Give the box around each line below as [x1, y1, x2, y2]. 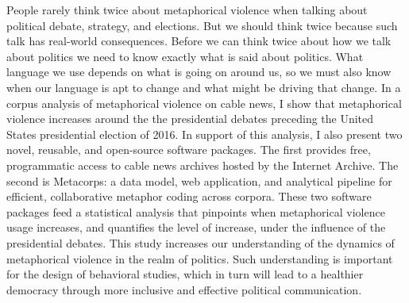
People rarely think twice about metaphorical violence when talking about [6, 2, 368, 17]
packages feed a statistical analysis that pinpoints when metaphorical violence [6, 203, 385, 220]
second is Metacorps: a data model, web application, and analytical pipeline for [6, 172, 392, 189]
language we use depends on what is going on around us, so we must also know [6, 63, 392, 80]
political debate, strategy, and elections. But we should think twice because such [6, 17, 398, 33]
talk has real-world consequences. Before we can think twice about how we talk [6, 33, 392, 49]
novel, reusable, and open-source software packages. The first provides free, [6, 141, 371, 158]
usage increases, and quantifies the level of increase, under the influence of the [6, 219, 386, 236]
